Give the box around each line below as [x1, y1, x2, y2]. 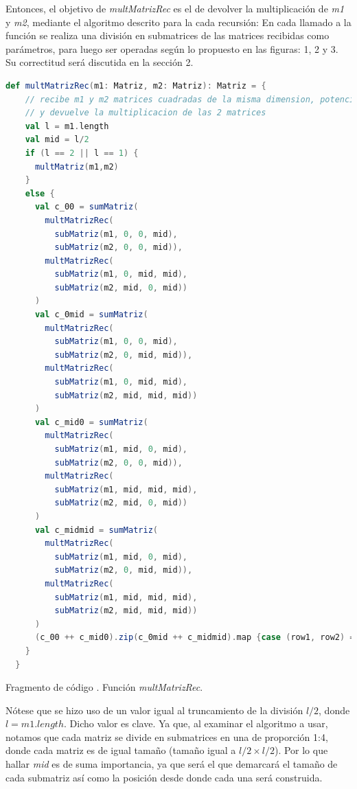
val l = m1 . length [25, 121, 109, 131]
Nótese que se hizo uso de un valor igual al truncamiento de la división [5, 702, 303, 717]
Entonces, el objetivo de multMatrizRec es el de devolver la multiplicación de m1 [5, 1, 345, 15]
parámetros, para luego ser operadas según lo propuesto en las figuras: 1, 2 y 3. [5, 41, 338, 56]
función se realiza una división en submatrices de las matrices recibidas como [5, 28, 330, 43]
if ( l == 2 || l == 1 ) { [25, 148, 139, 158]
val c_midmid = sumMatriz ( [34, 525, 158, 535]
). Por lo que [274, 743, 328, 757]
